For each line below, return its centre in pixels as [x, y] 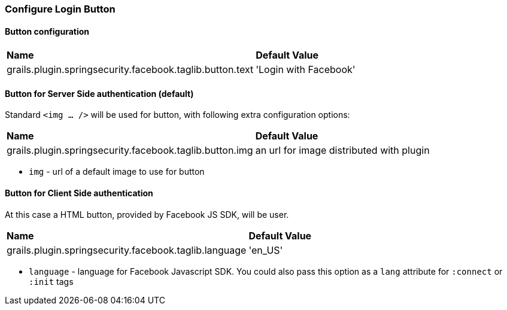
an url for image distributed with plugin [342, 151]
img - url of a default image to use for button [117, 172]
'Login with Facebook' [306, 70]
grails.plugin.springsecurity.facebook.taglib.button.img [130, 151]
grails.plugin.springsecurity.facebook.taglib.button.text [130, 70]
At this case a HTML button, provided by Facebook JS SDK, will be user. [147, 214]
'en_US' [266, 250]
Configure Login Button [60, 9]
